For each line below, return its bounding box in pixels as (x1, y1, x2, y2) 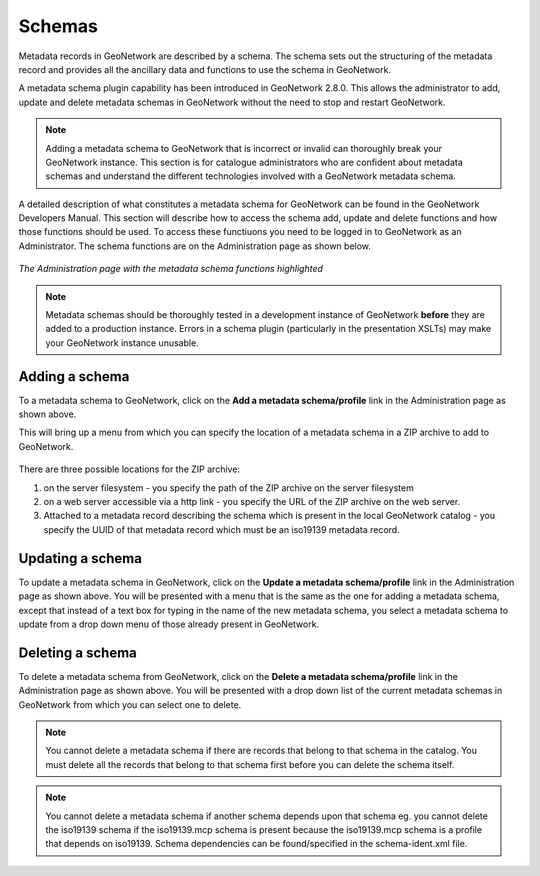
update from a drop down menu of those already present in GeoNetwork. (18, 618, 320, 630)
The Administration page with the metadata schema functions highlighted (18, 263, 324, 275)
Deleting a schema (18, 644, 137, 661)
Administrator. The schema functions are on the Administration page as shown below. (18, 240, 372, 252)
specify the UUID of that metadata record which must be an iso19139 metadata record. (43, 523, 400, 535)
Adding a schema (18, 368, 130, 385)
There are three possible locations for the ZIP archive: (18, 463, 240, 475)
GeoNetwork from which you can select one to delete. (18, 698, 242, 710)
